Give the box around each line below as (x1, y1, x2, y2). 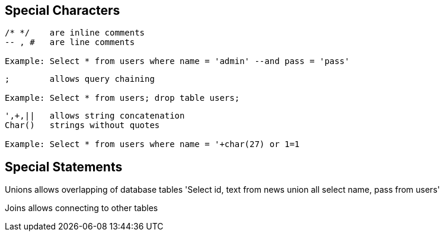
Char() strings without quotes (5, 120, 160, 130)
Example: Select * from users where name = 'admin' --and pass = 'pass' (5, 56, 350, 66)
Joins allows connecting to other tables (5, 203, 158, 213)
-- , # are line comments (5, 37, 135, 47)
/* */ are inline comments (5, 28, 145, 38)
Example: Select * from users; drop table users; (5, 93, 240, 103)
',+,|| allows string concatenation (5, 111, 185, 121)
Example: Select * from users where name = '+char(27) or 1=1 (5, 139, 300, 149)
